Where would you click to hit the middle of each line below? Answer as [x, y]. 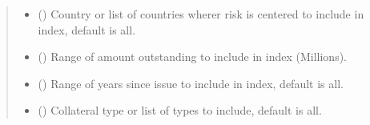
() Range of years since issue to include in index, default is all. [191, 83]
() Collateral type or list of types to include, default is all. [180, 110]
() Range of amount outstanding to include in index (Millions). [192, 56]
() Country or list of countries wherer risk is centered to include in [201, 14]
